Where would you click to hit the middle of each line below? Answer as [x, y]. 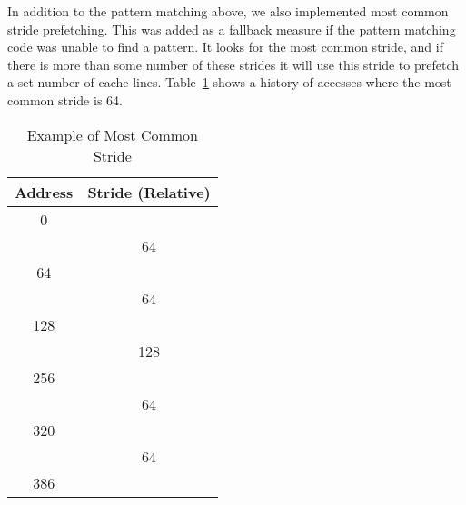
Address [44, 192]
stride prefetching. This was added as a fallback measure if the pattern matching [232, 29]
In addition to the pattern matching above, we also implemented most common [228, 11]
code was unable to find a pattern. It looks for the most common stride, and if [225, 47]
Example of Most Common [113, 134]
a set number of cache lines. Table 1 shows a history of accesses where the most [229, 82]
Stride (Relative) [149, 192]
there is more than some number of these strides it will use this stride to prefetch [233, 64]
